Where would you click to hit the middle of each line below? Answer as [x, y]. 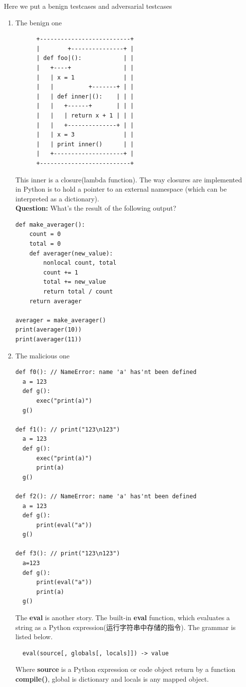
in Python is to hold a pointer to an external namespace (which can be [121, 189]
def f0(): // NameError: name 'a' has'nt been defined [106, 372]
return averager [55, 301]
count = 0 [45, 234]
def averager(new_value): [71, 253]
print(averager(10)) [48, 330]
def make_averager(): [50, 225]
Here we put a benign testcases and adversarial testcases [88, 6]
